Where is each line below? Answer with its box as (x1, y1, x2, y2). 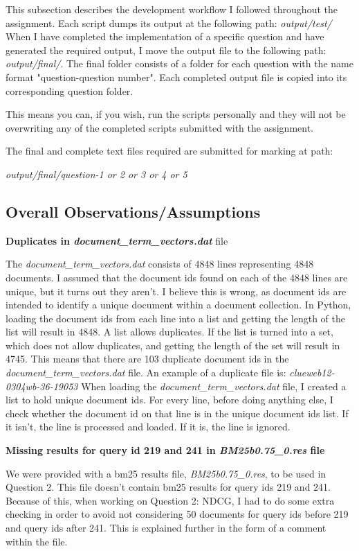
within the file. (6, 534, 68, 548)
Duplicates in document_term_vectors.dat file (6, 233, 228, 247)
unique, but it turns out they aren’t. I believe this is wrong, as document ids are (6, 283, 347, 298)
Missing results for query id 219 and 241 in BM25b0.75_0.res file (6, 443, 325, 457)
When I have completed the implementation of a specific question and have (6, 29, 324, 44)
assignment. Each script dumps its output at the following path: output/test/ (6, 15, 332, 30)
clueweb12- (289, 365, 335, 380)
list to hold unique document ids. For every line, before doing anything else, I (6, 392, 333, 407)
